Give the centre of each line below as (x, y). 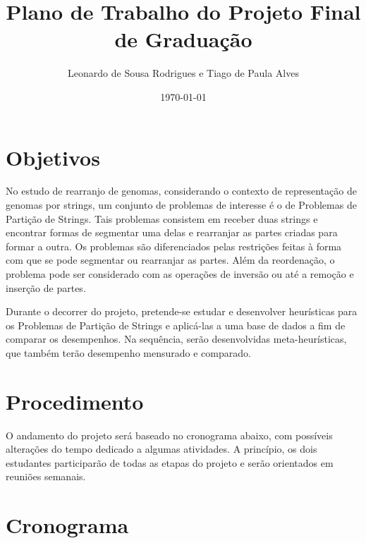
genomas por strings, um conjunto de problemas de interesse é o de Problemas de (181, 205)
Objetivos (53, 157)
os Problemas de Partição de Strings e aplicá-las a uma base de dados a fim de (176, 325)
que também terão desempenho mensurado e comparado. (128, 352)
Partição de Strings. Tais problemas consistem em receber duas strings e (162, 218)
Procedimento (75, 401)
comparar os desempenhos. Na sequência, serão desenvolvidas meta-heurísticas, (176, 339)
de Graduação (183, 39)
